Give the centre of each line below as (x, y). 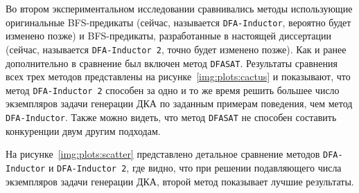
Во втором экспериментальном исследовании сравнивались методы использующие (179, 8)
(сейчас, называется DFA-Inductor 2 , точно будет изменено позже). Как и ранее (176, 49)
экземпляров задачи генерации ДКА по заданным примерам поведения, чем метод (179, 103)
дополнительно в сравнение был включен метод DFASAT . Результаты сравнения (172, 63)
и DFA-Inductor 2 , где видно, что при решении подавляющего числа (195, 167)
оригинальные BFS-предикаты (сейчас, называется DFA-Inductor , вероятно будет (178, 22)
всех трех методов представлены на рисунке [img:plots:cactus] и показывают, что (178, 76)
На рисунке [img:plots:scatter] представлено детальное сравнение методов (163, 154)
